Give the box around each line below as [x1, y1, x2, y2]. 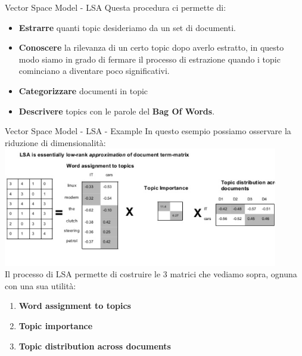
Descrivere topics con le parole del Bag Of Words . [18, 104, 215, 117]
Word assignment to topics [18, 299, 131, 312]
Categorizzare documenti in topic [18, 84, 148, 97]
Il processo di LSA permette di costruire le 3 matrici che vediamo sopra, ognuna [5, 268, 297, 280]
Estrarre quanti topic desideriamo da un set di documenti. [18, 21, 236, 33]
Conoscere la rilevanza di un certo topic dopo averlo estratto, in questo [18, 41, 284, 54]
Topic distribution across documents [18, 339, 171, 352]
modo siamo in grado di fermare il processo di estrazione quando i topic [18, 52, 281, 65]
